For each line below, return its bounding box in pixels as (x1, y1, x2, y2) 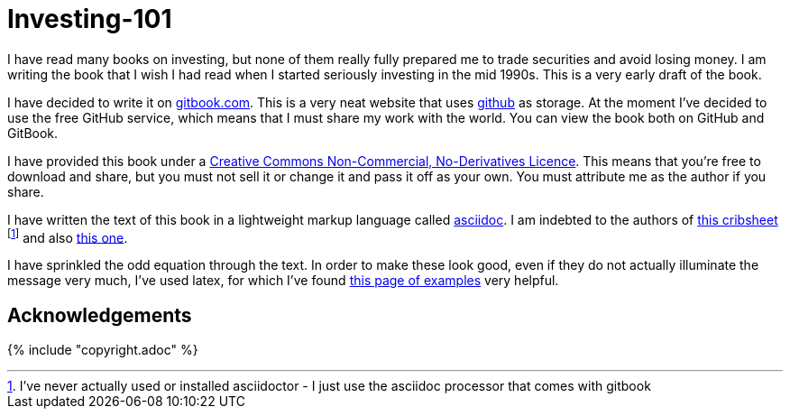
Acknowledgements (7, 303, 192, 327)
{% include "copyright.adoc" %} (7, 342, 198, 358)
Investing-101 (7, 4, 172, 34)
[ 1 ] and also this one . (7, 226, 128, 245)
